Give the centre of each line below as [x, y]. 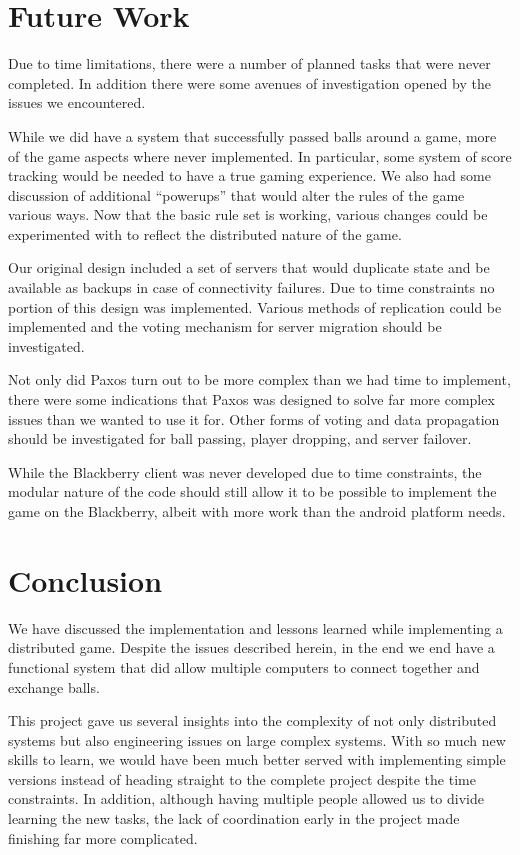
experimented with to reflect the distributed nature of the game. [205, 233]
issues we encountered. [77, 102]
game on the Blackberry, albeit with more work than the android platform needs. [257, 511]
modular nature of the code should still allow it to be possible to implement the [252, 491]
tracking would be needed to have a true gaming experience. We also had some [249, 175]
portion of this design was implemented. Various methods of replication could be [255, 306]
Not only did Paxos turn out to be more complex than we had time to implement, [259, 379]
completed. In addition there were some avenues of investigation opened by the [249, 82]
